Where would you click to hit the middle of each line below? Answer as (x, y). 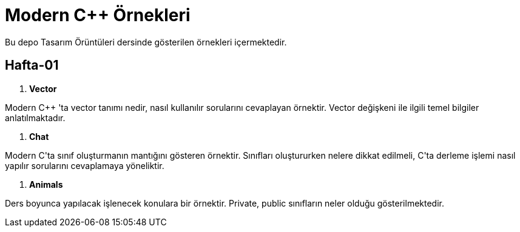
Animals (46, 184)
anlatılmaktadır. (35, 118)
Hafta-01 (32, 65)
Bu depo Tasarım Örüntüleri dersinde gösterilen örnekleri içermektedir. (146, 42)
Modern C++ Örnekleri (98, 15)
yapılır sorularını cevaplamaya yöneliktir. (85, 165)
